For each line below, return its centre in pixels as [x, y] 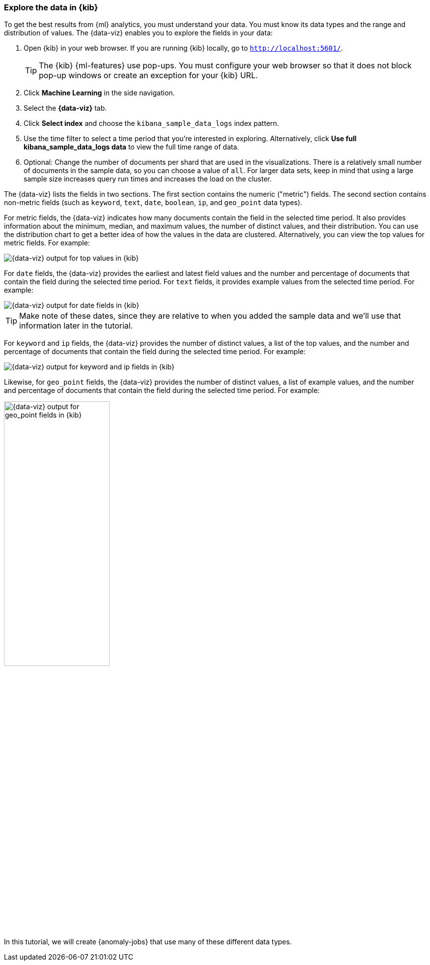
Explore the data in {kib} [51, 7]
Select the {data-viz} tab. [65, 108]
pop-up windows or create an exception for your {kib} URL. [148, 75]
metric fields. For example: [47, 243]
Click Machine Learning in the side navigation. [99, 93]
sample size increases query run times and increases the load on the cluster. [148, 179]
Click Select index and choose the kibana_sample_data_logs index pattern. [151, 123]
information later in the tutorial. [76, 326]
